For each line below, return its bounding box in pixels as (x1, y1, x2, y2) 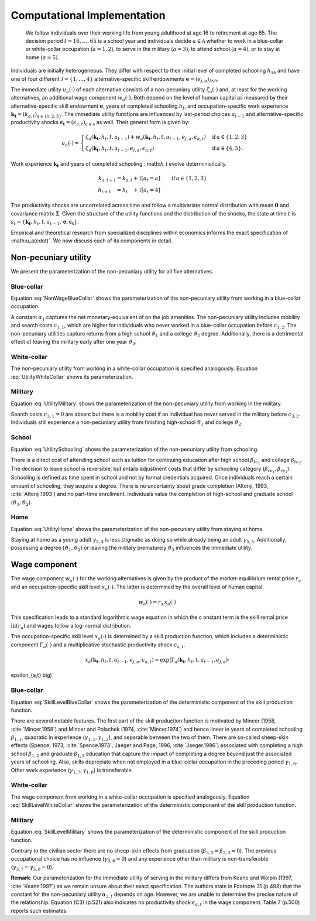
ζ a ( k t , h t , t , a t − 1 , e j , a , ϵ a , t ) (85, 145, 154, 153)
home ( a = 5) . (25, 53, 60, 61)
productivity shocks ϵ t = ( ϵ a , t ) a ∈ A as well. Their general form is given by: (11, 119, 190, 127)
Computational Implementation (11, 9, 166, 22)
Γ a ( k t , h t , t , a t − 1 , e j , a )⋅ (171, 656, 230, 665)
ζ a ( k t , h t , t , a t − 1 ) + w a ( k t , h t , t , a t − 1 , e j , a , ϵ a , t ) (85, 133, 206, 142)
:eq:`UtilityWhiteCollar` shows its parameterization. (11, 373, 133, 380)
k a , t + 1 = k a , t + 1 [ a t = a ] (98, 175, 161, 183)
